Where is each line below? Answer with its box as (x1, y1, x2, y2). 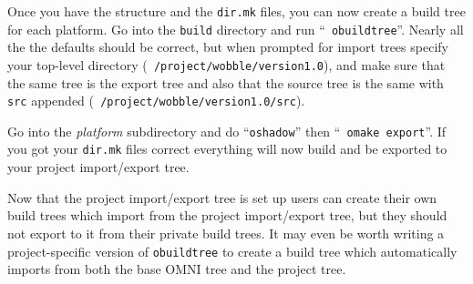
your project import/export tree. (7, 157, 190, 177)
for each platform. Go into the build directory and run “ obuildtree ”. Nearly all (7, 19, 464, 38)
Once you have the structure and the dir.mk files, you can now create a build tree (7, 2, 466, 20)
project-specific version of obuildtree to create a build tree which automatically (7, 241, 458, 260)
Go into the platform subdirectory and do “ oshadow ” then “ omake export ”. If (7, 121, 447, 140)
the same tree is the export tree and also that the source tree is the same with (7, 73, 444, 92)
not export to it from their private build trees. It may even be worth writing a (7, 223, 445, 242)
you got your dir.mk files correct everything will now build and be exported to (7, 139, 447, 158)
